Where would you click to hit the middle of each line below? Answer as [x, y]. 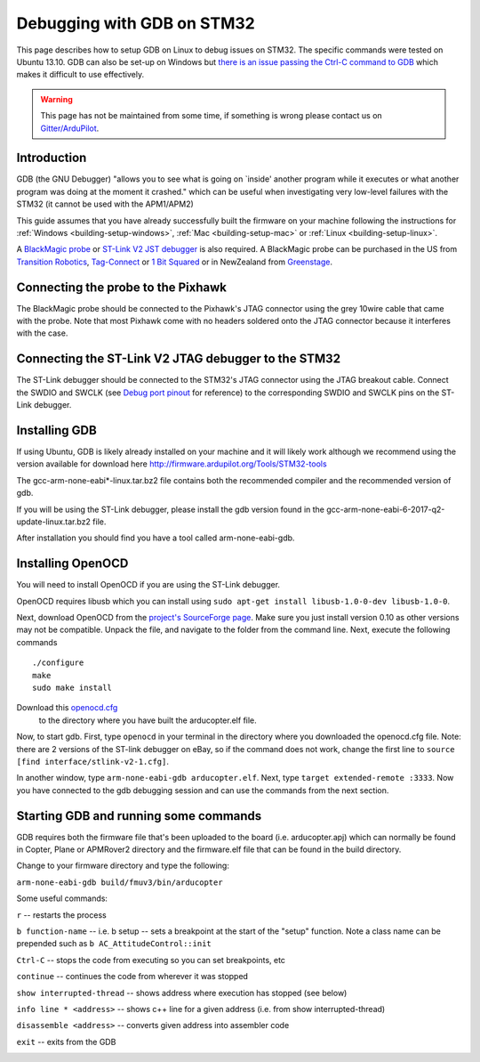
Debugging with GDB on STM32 [136, 23]
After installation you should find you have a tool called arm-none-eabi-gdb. [156, 538]
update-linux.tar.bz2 [53, 522]
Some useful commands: [62, 898]
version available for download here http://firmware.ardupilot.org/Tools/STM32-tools [172, 464]
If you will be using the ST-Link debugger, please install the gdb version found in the [170, 509]
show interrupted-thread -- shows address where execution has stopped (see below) [182, 993]
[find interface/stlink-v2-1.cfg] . [92, 761]
